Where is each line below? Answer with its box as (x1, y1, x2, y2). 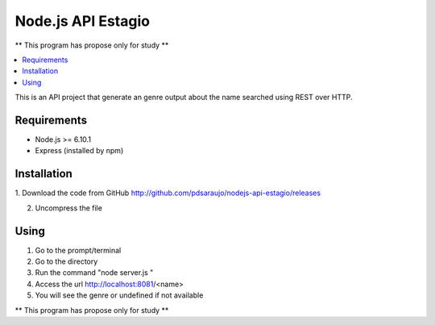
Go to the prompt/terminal (35, 245, 122, 255)
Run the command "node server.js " (35, 268, 154, 277)
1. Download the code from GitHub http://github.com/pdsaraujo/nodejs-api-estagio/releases (14, 188, 321, 198)
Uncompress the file (35, 202, 102, 213)
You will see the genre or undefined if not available (35, 290, 204, 300)
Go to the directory (35, 256, 98, 266)
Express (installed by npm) (35, 146, 124, 156)
